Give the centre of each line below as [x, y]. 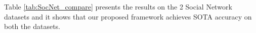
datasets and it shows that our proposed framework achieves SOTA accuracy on [128, 16]
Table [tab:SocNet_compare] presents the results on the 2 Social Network [118, 6]
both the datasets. [32, 26]
